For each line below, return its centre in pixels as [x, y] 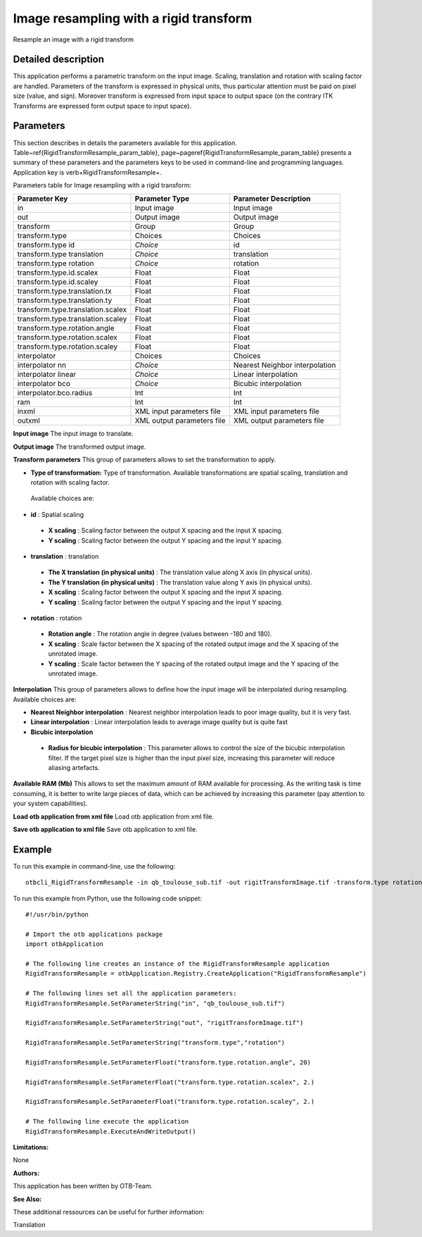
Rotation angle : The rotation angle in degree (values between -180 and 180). [160, 634]
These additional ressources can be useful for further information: [109, 1212]
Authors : [26, 1173]
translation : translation [65, 556]
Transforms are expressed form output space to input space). [102, 106]
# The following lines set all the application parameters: [131, 994]
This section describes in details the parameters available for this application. [125, 143]
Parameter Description [272, 199]
